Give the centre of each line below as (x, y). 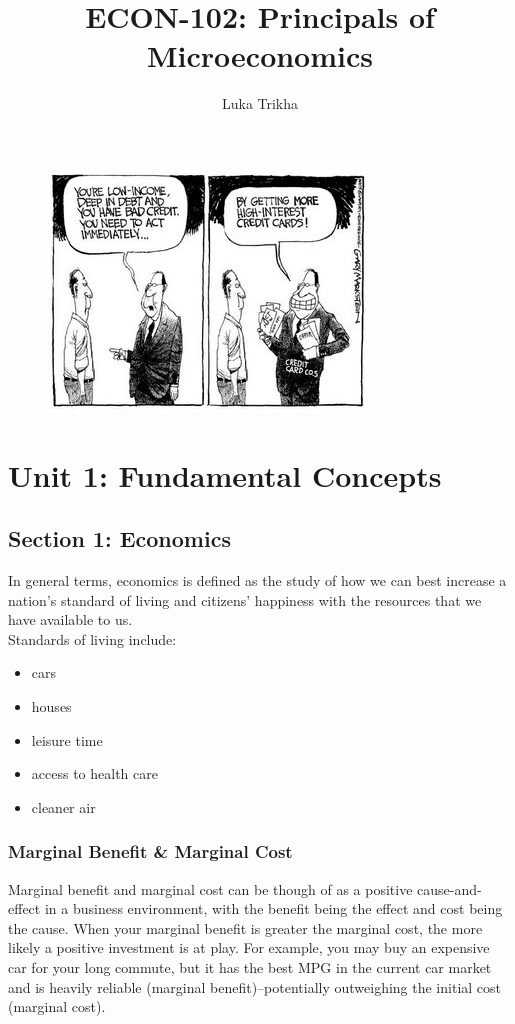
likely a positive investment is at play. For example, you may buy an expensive (249, 947)
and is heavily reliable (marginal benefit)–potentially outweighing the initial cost (255, 986)
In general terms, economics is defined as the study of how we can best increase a (257, 580)
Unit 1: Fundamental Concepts (225, 474)
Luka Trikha (260, 103)
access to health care (94, 773)
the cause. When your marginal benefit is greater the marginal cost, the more (245, 927)
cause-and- (449, 888)
